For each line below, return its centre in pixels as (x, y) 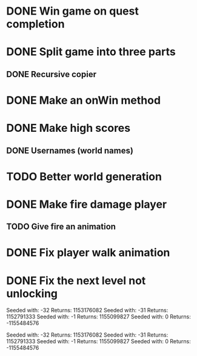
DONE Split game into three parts (91, 52)
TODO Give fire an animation (61, 227)
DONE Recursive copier (52, 74)
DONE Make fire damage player (87, 204)
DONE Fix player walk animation (88, 253)
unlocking (32, 293)
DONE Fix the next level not (76, 280)
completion (35, 24)
